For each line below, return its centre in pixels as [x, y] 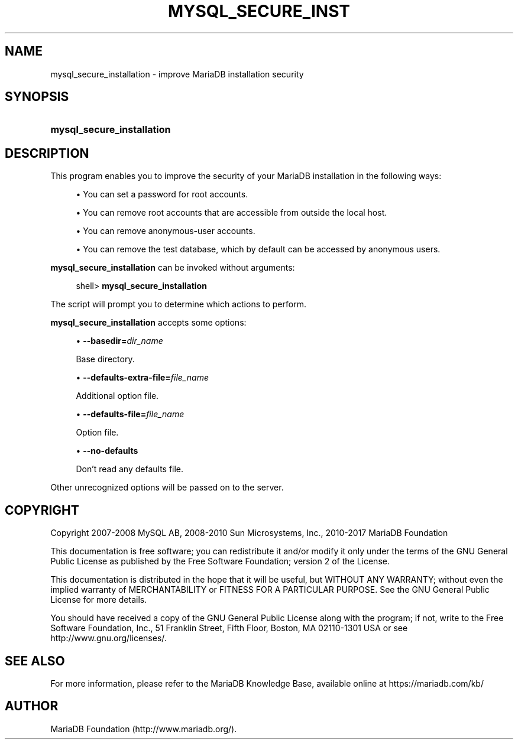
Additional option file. [117, 396]
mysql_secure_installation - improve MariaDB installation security [177, 74]
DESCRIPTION [47, 153]
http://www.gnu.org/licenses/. [109, 638]
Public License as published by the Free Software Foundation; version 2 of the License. [220, 561]
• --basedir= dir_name [119, 341]
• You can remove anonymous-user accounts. [166, 231]
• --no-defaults [107, 451]
